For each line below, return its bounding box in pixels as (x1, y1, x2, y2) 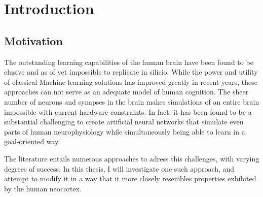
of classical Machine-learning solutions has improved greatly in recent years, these (4, 76, 258, 87)
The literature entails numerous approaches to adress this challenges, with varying (4, 153, 259, 163)
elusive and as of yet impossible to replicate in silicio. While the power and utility (4, 67, 258, 77)
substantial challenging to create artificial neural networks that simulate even (4, 116, 244, 127)
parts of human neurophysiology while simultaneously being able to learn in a (4, 126, 245, 137)
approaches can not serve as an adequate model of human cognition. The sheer (4, 86, 249, 97)
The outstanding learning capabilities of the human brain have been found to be (4, 56, 253, 67)
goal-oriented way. (4, 136, 60, 147)
